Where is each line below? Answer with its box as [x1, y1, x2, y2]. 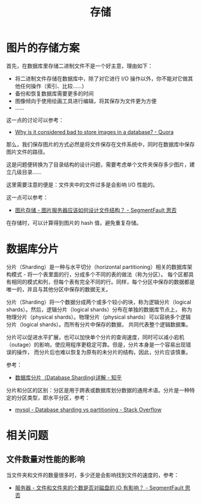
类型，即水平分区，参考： [26, 394, 90, 401]
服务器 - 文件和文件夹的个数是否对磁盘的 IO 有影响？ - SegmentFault [14, 484, 184, 491]
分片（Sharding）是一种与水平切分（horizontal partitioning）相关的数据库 [6, 263, 187, 270]
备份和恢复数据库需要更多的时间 [14, 90, 94, 97]
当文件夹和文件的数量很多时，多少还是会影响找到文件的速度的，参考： [6, 471, 179, 478]
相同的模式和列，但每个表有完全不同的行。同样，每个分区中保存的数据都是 [11, 278, 195, 285]
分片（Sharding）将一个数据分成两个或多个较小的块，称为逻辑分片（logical [6, 298, 191, 306]
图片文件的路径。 [6, 148, 48, 155]
